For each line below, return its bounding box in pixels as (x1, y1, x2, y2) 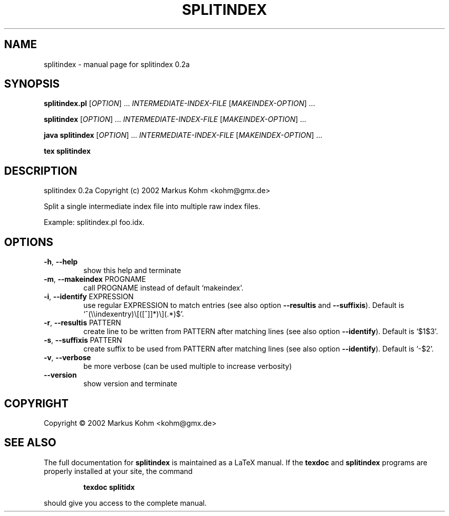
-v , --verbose (44, 353, 91, 362)
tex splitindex (44, 147, 91, 156)
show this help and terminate (83, 266, 181, 275)
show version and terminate (83, 379, 177, 388)
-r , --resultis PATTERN (44, 318, 121, 327)
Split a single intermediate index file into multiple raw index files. (44, 202, 260, 211)
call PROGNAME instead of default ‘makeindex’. (83, 283, 243, 293)
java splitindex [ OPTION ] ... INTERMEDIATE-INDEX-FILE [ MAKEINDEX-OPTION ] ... (44, 131, 322, 140)
